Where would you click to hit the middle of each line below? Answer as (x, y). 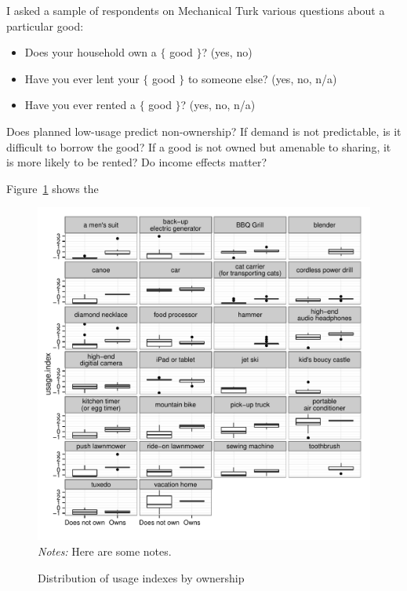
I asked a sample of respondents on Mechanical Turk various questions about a (196, 10)
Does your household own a (91, 52)
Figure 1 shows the (53, 188)
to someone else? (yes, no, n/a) (262, 78)
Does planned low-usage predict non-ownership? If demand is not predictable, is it (204, 131)
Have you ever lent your (82, 78)
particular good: (45, 26)
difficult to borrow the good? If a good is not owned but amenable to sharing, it (199, 146)
